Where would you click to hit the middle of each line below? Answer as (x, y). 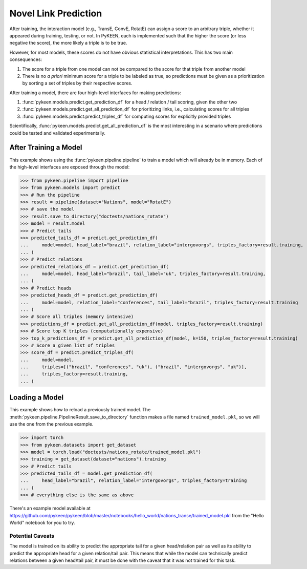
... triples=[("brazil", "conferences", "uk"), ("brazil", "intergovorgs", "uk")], (134, 367)
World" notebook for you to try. (42, 523)
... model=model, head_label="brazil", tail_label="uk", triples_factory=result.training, (143, 273)
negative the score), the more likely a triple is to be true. (68, 43)
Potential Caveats (32, 536)
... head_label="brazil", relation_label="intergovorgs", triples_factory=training (134, 481)
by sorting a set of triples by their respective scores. (77, 83)
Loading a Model (37, 398)
